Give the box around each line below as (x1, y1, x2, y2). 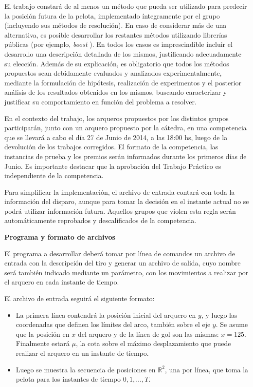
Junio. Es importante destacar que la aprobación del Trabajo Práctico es (4, 161, 221, 171)
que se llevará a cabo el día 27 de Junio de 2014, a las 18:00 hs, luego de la (4, 132, 228, 142)
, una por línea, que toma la (164, 364, 249, 374)
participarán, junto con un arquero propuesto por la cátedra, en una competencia (4, 122, 247, 133)
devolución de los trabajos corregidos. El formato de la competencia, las (4, 142, 218, 152)
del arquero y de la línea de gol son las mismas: (77, 328, 219, 339)
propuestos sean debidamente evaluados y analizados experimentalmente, (4, 68, 222, 78)
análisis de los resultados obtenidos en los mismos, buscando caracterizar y (4, 87, 227, 97)
